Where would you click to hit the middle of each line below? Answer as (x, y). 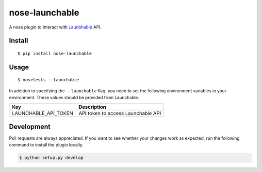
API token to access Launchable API (120, 113)
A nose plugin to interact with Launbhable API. (55, 27)
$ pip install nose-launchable (55, 53)
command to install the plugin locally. (46, 145)
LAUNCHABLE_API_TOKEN (42, 113)
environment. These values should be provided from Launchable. (74, 98)
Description (92, 107)
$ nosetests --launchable (49, 80)
